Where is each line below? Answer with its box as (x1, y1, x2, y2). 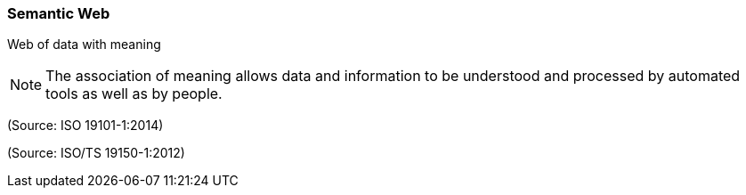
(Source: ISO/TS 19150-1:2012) (7, 145, 185, 161)
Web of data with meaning (7, 37, 161, 53)
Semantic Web (7, 4, 110, 22)
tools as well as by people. (45, 85, 223, 103)
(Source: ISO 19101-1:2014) (7, 118, 164, 134)
